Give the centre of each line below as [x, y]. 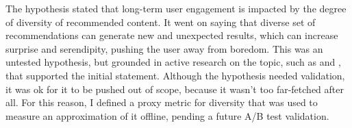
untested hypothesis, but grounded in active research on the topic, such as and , [173, 62]
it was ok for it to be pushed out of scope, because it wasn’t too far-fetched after [175, 89]
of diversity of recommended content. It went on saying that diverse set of [161, 22]
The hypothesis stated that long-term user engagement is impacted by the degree [176, 8]
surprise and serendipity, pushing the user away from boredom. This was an [164, 48]
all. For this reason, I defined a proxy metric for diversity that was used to [162, 102]
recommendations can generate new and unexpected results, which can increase [172, 35]
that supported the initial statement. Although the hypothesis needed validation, [175, 75]
